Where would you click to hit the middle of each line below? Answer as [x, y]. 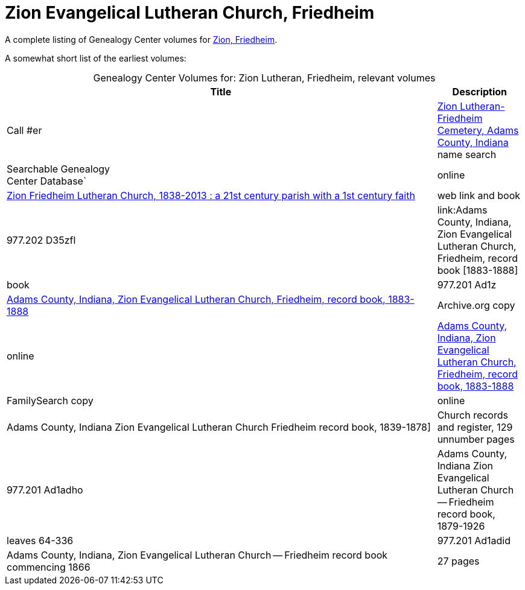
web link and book [479, 195]
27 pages [458, 561]
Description [480, 91]
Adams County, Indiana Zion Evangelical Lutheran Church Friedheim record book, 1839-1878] [219, 427]
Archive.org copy [476, 305]
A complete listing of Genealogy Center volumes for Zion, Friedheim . [141, 39]
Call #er [24, 130]
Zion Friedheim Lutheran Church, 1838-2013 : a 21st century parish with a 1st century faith [211, 195]
